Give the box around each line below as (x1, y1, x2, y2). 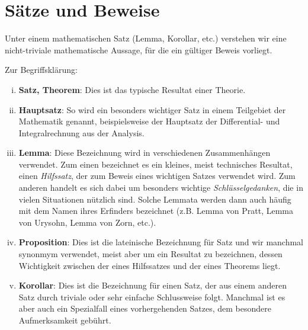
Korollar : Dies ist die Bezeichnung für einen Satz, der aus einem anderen (18, 279, 287, 291)
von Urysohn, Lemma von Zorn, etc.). (18, 216, 156, 228)
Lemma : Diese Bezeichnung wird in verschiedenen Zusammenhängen (18, 146, 271, 159)
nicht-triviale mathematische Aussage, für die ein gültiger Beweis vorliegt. (5, 43, 272, 56)
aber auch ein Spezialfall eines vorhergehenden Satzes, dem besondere (18, 302, 272, 315)
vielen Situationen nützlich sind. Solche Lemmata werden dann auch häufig (18, 193, 291, 205)
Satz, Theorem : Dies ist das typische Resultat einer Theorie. (18, 83, 246, 95)
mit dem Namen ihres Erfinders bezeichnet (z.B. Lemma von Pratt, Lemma (18, 204, 294, 217)
